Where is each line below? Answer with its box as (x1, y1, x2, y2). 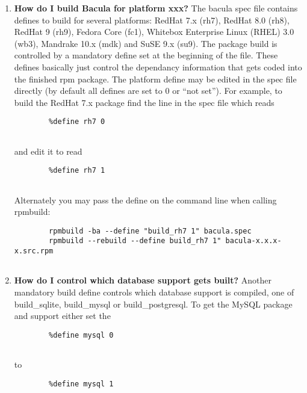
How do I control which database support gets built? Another (14, 274, 272, 286)
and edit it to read (14, 144, 82, 157)
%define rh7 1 (49, 166, 105, 175)
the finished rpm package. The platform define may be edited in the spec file (14, 72, 297, 85)
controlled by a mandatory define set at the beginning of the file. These (14, 49, 278, 61)
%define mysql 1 (49, 379, 114, 388)
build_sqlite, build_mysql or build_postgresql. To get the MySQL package (14, 297, 293, 310)
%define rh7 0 (49, 117, 105, 126)
